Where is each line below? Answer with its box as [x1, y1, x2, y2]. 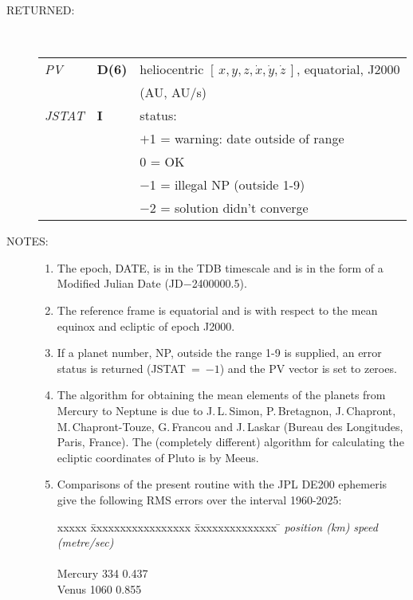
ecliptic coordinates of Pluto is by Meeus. [57, 449, 259, 465]
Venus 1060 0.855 [57, 580, 142, 597]
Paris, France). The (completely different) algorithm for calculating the [57, 433, 404, 450]
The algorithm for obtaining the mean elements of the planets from [57, 386, 386, 403]
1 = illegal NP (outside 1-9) [149, 175, 305, 194]
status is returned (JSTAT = [57, 359, 200, 376]
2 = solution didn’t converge [149, 198, 309, 218]
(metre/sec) [57, 534, 114, 551]
